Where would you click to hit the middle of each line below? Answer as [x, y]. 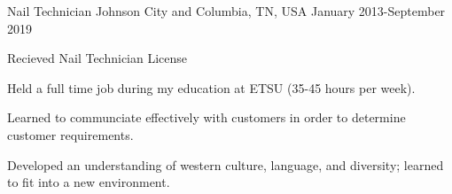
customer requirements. [70, 134]
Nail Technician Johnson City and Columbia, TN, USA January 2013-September [226, 11]
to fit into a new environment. [89, 182]
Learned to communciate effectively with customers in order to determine [207, 117]
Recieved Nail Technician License [97, 58]
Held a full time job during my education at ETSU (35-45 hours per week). [211, 87]
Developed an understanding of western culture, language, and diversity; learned [226, 164]
